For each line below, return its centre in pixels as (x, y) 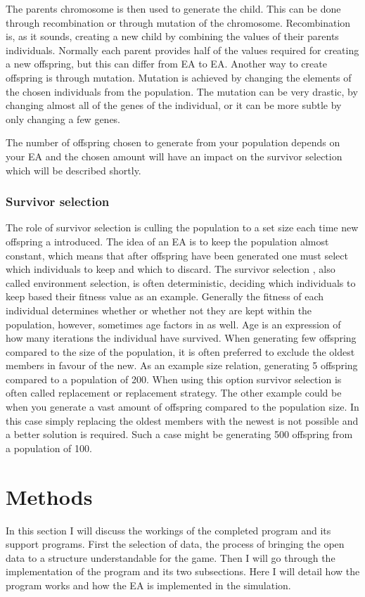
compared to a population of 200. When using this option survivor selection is (174, 379)
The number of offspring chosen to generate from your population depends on (173, 142)
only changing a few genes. (63, 118)
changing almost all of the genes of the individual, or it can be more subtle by (174, 105)
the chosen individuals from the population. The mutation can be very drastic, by (182, 91)
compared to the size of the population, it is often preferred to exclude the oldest (180, 351)
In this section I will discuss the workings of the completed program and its (168, 530)
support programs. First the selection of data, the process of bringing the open (175, 544)
